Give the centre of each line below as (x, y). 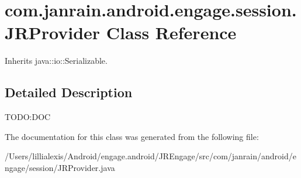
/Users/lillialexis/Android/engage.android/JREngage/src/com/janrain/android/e (150, 156)
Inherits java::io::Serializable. (56, 61)
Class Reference (171, 32)
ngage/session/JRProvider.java (60, 167)
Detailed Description (69, 92)
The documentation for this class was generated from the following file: (132, 136)
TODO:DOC (28, 117)
